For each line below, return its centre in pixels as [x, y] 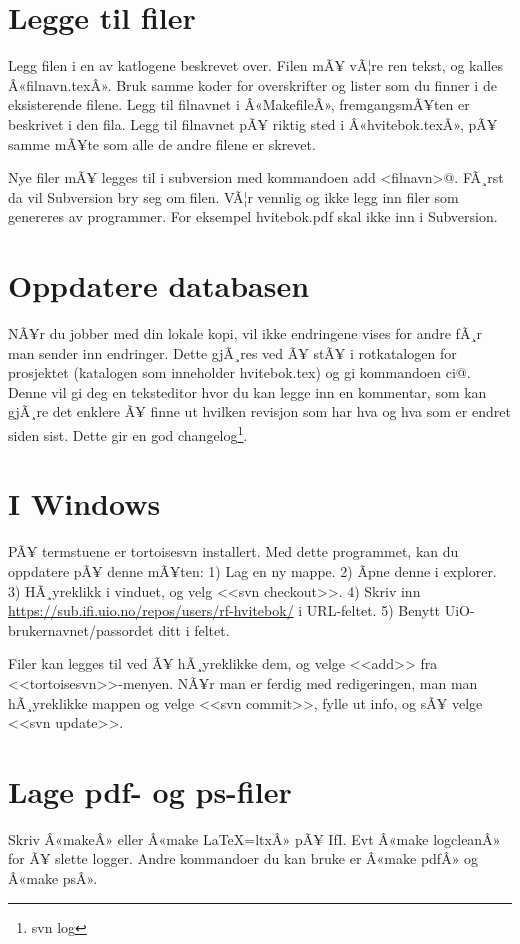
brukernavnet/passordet [81, 629]
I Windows [84, 503]
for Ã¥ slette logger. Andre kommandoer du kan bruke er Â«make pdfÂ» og [243, 858]
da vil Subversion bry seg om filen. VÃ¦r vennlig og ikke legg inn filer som [233, 196]
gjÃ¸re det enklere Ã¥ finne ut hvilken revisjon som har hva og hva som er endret [259, 411]
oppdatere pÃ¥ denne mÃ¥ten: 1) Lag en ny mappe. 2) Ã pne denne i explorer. [252, 570]
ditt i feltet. [194, 629]
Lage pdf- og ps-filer [150, 790]
